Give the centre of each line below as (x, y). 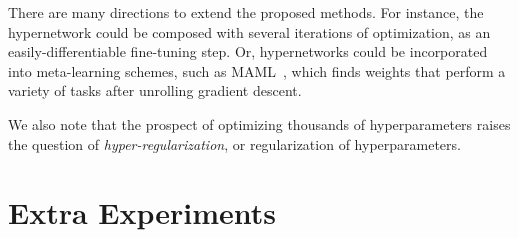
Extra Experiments (142, 212)
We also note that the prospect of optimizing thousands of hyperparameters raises (259, 123)
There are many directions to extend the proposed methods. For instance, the (246, 12)
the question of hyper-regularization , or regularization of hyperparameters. (234, 143)
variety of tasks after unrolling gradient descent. (155, 90)
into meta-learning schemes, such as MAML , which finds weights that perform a (257, 70)
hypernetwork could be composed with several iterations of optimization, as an (249, 31)
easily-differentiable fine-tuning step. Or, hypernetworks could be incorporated (248, 51)
